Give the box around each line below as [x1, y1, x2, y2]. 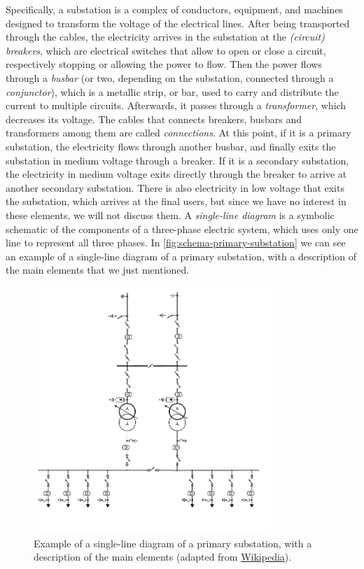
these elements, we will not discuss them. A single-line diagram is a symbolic [6, 207, 335, 222]
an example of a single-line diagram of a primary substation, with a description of [6, 248, 356, 263]
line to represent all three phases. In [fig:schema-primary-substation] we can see [6, 235, 346, 250]
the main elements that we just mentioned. [6, 262, 190, 277]
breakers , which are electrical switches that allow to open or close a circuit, [6, 43, 326, 57]
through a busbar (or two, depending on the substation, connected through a [6, 70, 334, 85]
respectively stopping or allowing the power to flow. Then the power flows [6, 57, 322, 71]
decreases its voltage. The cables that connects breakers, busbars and [6, 111, 302, 126]
